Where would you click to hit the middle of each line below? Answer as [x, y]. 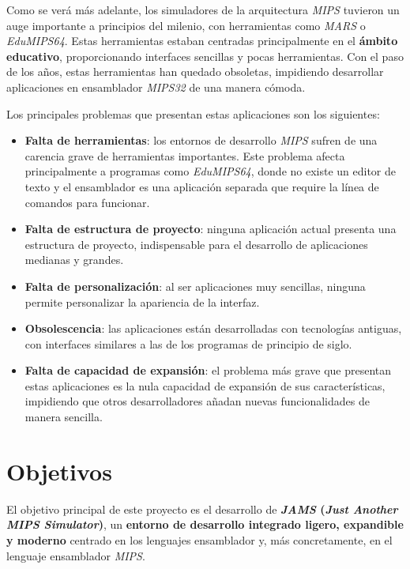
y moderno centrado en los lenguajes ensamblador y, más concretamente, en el [199, 539]
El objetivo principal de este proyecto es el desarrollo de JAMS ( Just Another [202, 509]
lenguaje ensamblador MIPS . [76, 555]
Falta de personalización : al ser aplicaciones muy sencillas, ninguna [195, 286]
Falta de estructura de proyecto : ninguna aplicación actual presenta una [211, 229]
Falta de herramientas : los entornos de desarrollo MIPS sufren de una [201, 140]
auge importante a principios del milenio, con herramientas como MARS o [186, 25]
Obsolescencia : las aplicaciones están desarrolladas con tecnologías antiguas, [213, 328]
